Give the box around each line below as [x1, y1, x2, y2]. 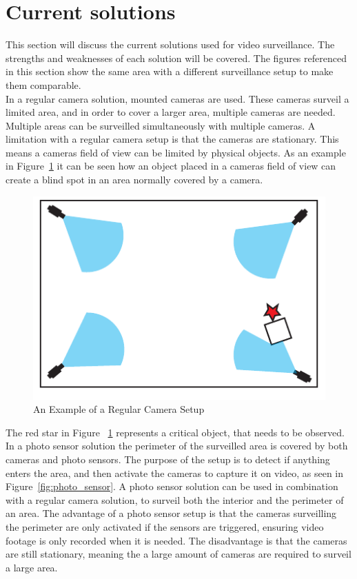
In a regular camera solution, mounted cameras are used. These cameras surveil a [6, 91, 349, 105]
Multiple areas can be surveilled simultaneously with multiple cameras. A [6, 118, 316, 132]
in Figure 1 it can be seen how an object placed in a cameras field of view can [6, 159, 336, 173]
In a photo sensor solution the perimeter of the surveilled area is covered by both [6, 438, 348, 453]
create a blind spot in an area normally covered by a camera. [6, 172, 263, 187]
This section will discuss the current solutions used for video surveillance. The [6, 37, 335, 52]
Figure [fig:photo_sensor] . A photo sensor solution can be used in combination [6, 479, 338, 494]
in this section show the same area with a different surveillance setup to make [6, 64, 334, 79]
